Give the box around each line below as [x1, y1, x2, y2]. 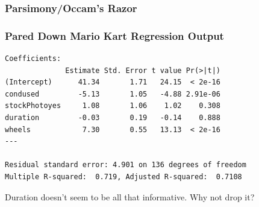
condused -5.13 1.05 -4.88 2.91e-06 [5, 89, 220, 98]
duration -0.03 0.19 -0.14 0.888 [5, 113, 220, 123]
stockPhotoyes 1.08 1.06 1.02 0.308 [5, 101, 220, 110]
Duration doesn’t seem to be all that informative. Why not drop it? [5, 190, 255, 203]
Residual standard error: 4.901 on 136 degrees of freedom [5, 161, 246, 170]
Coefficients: [5, 54, 61, 63]
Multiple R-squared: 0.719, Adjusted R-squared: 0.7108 [5, 173, 242, 181]
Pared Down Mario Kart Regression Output [5, 28, 224, 43]
